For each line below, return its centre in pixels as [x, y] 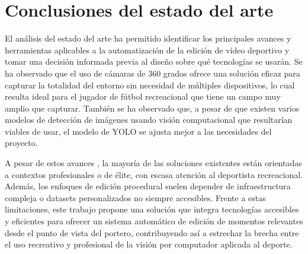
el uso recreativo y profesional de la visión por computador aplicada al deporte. [149, 244]
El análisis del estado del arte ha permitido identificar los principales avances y [148, 38]
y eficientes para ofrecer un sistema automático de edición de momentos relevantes [154, 221]
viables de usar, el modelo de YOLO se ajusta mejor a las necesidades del [138, 131]
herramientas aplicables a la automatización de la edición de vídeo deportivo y [147, 50]
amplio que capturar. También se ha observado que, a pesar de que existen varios [152, 108]
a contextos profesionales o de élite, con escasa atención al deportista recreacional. [154, 174]
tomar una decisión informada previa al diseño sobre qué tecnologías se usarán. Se [154, 61]
